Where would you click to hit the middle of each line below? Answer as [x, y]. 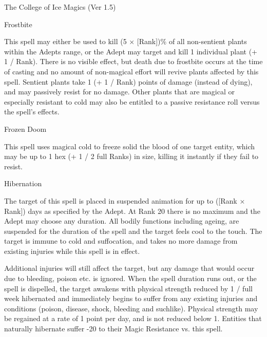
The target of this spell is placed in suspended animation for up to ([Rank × [125, 200]
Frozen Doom [25, 128]
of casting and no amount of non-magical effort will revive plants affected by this [131, 71]
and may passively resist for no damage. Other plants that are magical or [119, 92]
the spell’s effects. [32, 112]
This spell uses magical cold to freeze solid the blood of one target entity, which [130, 146]
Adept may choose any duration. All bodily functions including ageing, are [122, 221]
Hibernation [23, 183]
